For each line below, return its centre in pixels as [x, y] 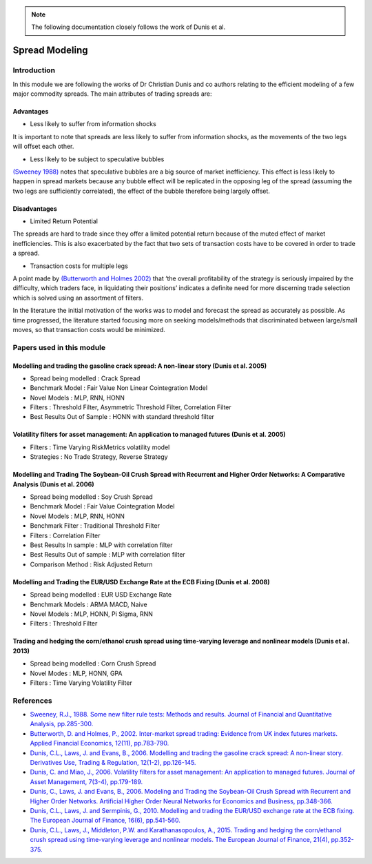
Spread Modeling [51, 51]
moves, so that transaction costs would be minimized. [89, 329]
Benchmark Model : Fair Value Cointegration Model [102, 506]
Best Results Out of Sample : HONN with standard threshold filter [122, 417]
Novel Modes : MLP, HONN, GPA [76, 673]
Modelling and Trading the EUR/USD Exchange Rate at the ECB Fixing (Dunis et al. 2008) [141, 582]
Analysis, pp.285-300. [62, 724]
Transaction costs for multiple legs [79, 266]
